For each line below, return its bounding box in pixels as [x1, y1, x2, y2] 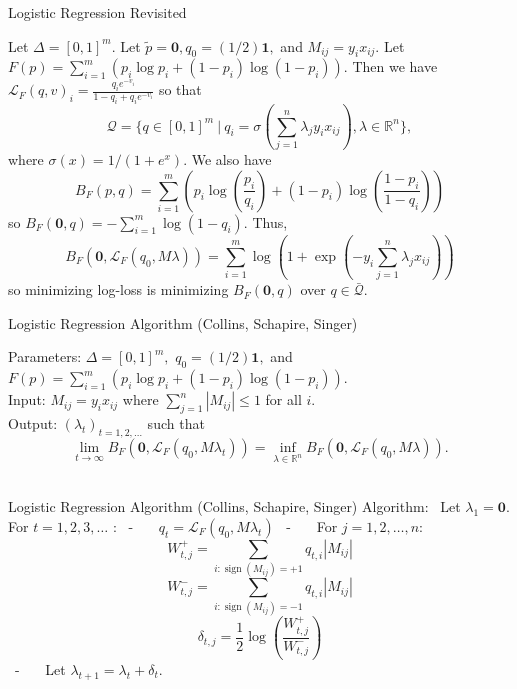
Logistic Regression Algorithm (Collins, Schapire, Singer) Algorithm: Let [8, 496, 461, 517]
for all [265, 389, 302, 410]
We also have [191, 148, 272, 169]
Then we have [352, 56, 438, 77]
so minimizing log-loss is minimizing [8, 279, 229, 300]
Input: [8, 389, 46, 410]
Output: [8, 413, 58, 434]
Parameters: [8, 346, 82, 367]
